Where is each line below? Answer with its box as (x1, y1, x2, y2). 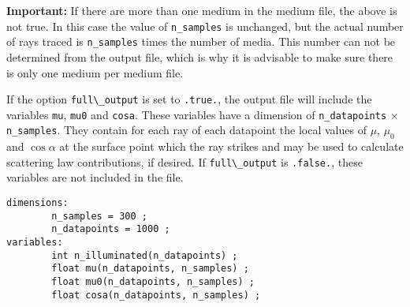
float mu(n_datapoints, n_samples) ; (51, 263, 249, 275)
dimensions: (6, 197, 69, 209)
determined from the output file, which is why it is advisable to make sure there (6, 48, 393, 65)
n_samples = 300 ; (51, 210, 147, 222)
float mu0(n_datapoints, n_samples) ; (51, 275, 255, 287)
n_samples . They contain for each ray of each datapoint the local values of (6, 122, 367, 138)
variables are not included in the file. (6, 169, 184, 185)
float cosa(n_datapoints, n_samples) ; (51, 289, 261, 301)
